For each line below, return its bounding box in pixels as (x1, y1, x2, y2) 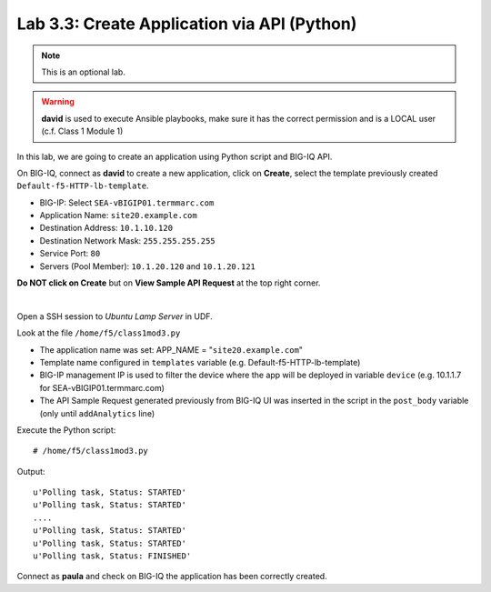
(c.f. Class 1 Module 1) (41, 125, 124, 136)
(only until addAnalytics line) (39, 407, 155, 418)
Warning (41, 96, 75, 107)
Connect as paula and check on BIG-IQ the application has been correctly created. (16, 571, 327, 582)
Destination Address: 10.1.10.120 (39, 223, 173, 234)
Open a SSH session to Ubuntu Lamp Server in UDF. (16, 310, 213, 322)
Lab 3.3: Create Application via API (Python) (16, 14, 357, 34)
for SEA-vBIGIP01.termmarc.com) (39, 382, 165, 393)
